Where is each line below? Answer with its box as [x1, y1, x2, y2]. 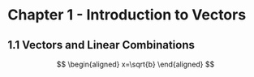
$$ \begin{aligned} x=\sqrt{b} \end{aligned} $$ [56, 59, 215, 69]
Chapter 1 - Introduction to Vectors [7, 6, 247, 24]
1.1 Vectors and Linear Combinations [7, 38, 196, 52]
